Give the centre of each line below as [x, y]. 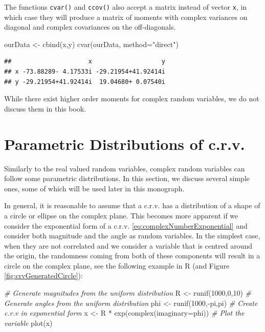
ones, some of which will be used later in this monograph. [94, 188]
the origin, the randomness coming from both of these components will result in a [132, 256]
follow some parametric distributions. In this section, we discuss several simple [127, 178]
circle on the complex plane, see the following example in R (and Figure [117, 265]
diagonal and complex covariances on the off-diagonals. [90, 27]
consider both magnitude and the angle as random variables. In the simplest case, [132, 236]
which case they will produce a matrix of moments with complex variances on [126, 17]
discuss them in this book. [45, 108]
